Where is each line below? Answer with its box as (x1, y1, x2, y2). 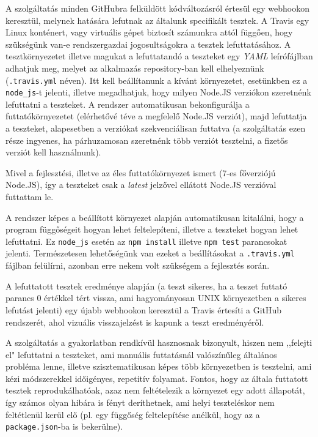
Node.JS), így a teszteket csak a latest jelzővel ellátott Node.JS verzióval (5, 178, 276, 191)
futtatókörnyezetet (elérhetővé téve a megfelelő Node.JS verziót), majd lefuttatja (5, 110, 307, 122)
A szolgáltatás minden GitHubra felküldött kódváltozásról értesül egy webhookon (5, 2, 309, 14)
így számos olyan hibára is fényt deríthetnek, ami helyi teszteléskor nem (5, 396, 275, 409)
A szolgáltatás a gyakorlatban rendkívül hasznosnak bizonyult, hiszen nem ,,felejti (5, 336, 313, 349)
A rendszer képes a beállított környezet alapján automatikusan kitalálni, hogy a (5, 211, 304, 223)
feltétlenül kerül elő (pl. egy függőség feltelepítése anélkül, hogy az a (5, 408, 260, 420)
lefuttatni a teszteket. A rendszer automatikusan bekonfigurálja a (5, 97, 250, 110)
